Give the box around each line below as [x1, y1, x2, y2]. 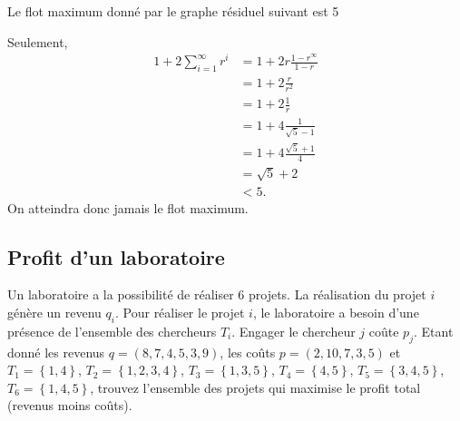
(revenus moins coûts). [7, 396, 132, 415]
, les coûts [220, 342, 276, 361]
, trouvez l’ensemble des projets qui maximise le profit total [90, 377, 421, 397]
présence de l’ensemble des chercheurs [7, 321, 217, 340]
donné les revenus [7, 342, 105, 361]
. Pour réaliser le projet [115, 302, 245, 321]
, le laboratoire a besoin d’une [252, 302, 419, 321]
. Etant [413, 321, 454, 340]
